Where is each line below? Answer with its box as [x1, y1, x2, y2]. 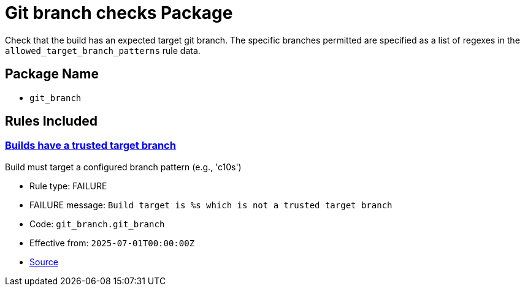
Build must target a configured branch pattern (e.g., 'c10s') [5, 161, 242, 172]
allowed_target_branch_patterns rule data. [5, 45, 201, 56]
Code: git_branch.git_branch [29, 218, 165, 229]
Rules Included [5, 113, 98, 129]
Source [29, 256, 58, 267]
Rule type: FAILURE [29, 180, 107, 191]
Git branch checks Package [5, 2, 233, 23]
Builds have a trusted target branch [5, 139, 176, 152]
